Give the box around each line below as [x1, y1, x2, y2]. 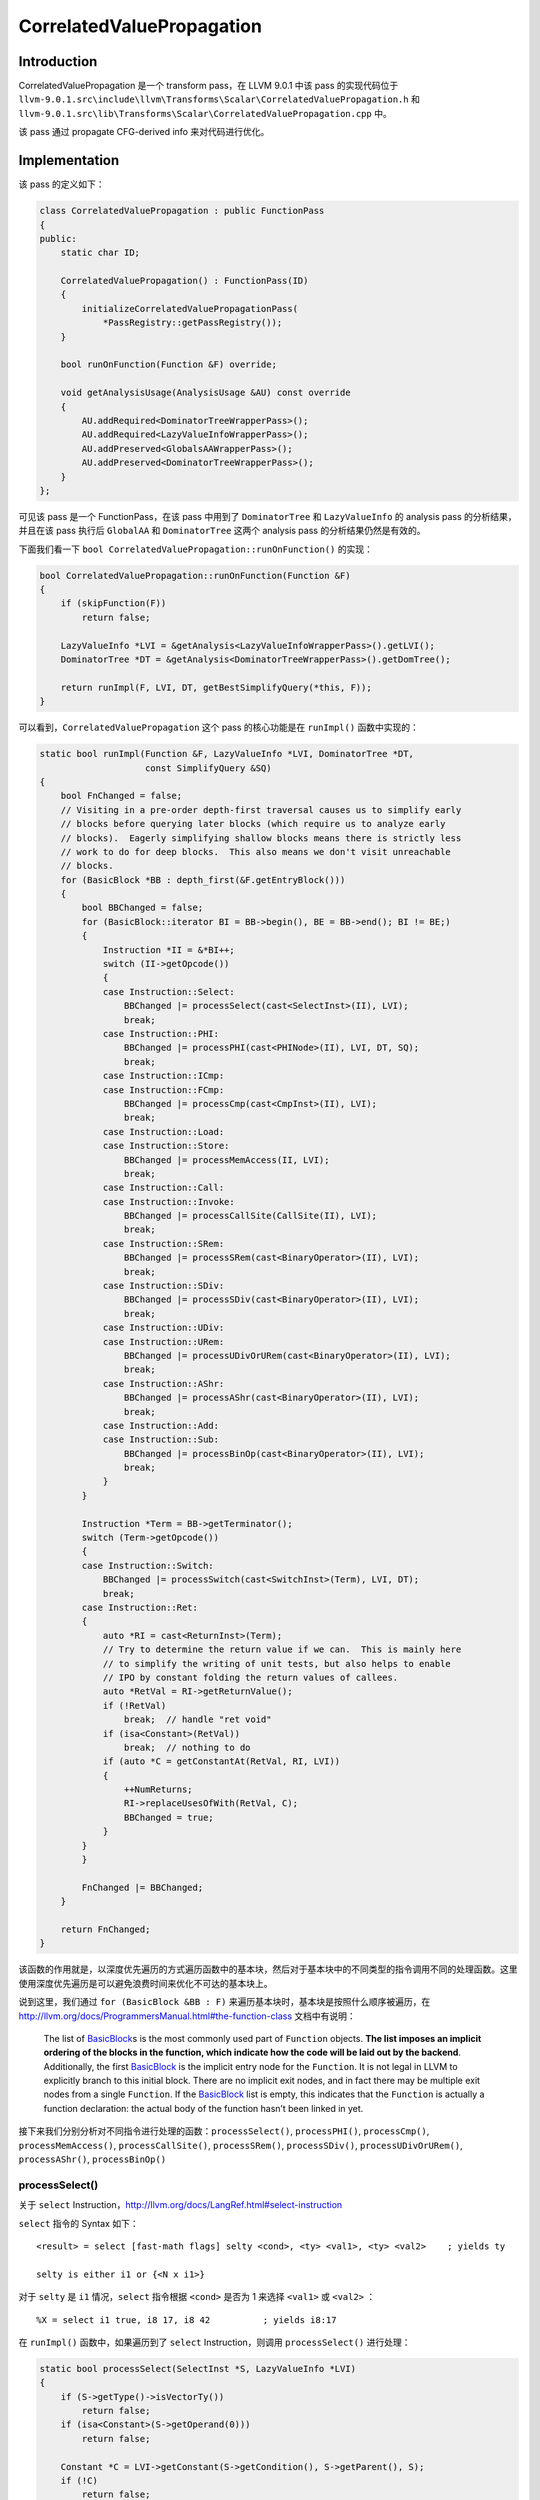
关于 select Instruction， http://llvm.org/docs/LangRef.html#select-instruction [18, 2199, 343, 2211]
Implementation [18, 152, 120, 169]
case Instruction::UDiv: [102, 1322, 225, 1334]
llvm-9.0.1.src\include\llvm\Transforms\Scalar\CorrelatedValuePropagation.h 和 [18, 93, 420, 105]
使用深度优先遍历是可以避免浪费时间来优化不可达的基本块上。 [18, 1977, 273, 1989]
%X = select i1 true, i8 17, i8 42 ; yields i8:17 [36, 2314, 337, 2325]
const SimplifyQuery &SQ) [145, 762, 272, 774]
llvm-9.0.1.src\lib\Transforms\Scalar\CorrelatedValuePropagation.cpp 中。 [18, 107, 392, 119]
